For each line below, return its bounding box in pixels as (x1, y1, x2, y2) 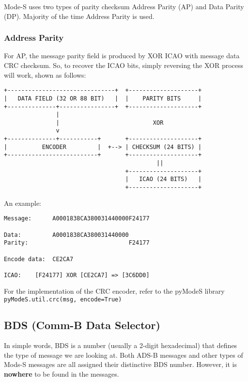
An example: (4, 198, 41, 208)
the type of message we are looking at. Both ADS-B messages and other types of (4, 349, 243, 360)
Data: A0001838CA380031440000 (4, 231, 129, 238)
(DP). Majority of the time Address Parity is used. (4, 11, 155, 21)
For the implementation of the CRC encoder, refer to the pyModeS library (4, 285, 225, 296)
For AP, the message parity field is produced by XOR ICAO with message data (4, 50, 240, 61)
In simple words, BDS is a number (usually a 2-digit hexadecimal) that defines (4, 340, 237, 350)
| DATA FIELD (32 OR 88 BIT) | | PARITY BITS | (4, 95, 202, 102)
